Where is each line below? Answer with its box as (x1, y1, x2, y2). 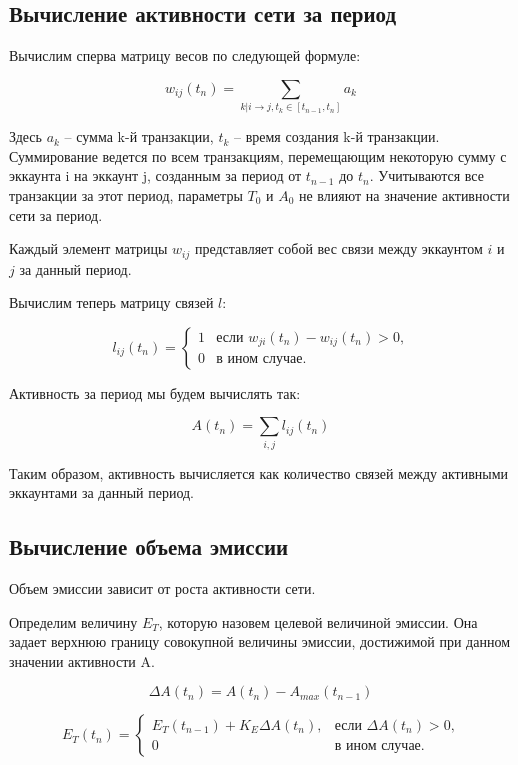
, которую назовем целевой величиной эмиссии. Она (158, 611, 478, 632)
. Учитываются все (369, 165, 484, 186)
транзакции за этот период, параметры (9, 184, 243, 205)
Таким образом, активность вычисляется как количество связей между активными (9, 462, 509, 483)
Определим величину (9, 611, 138, 632)
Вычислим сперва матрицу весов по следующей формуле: (9, 45, 361, 66)
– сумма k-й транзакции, (64, 126, 214, 147)
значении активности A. (9, 650, 155, 671)
